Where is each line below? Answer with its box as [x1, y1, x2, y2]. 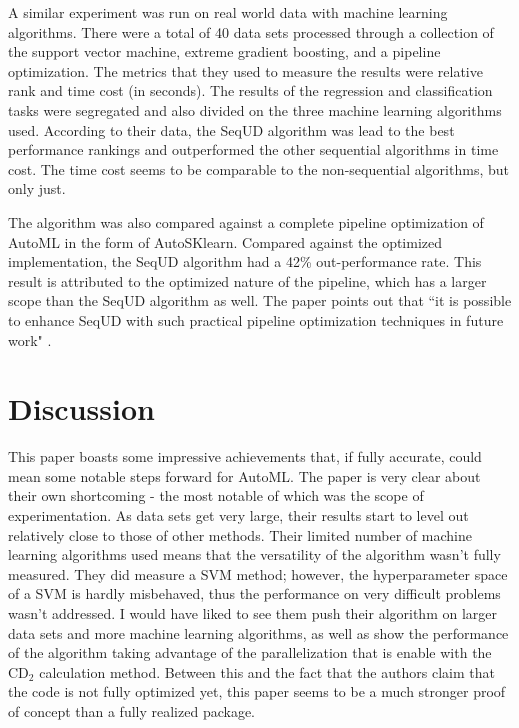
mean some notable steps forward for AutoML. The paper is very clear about [8, 465, 481, 486]
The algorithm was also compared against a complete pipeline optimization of [8, 211, 484, 232]
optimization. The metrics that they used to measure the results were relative [8, 60, 483, 81]
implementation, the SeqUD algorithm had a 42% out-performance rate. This [8, 251, 482, 272]
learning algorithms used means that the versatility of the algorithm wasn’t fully [8, 544, 501, 565]
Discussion [8, 388, 155, 429]
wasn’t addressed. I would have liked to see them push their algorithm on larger [8, 602, 498, 623]
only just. [8, 178, 66, 199]
